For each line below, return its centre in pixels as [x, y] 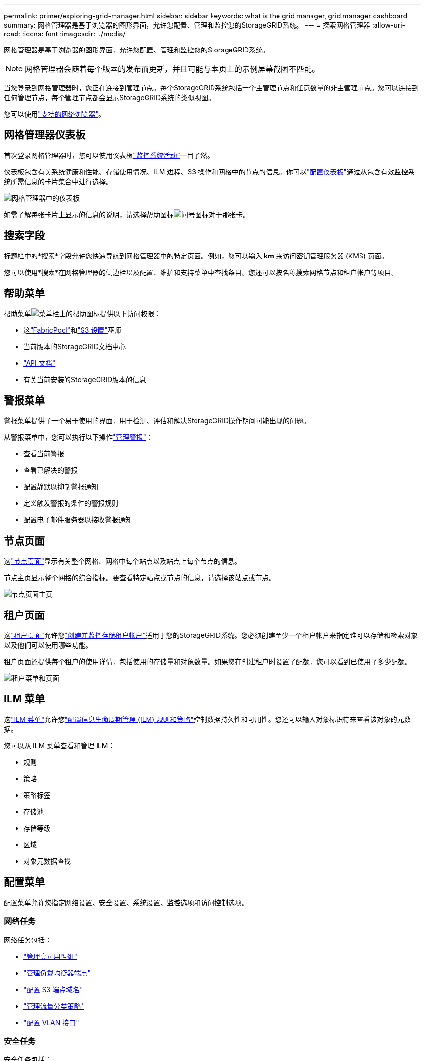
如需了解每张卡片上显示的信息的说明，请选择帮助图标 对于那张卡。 [127, 214]
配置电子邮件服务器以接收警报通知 [78, 520]
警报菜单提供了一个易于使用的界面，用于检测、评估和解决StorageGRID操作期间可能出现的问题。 [157, 421]
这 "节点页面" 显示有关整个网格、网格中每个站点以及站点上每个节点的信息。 [123, 561]
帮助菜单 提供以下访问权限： [82, 313]
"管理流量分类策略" [54, 1006]
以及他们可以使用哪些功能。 [48, 645]
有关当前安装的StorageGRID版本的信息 [85, 379]
